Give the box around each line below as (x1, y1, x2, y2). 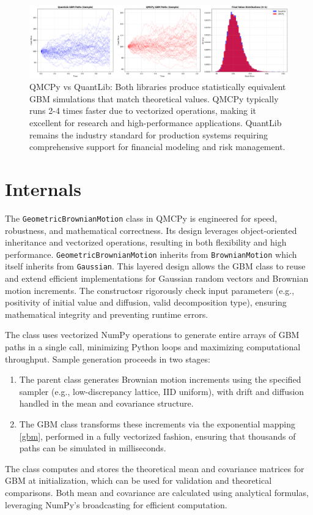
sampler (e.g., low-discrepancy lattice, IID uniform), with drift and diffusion (19, 385, 304, 397)
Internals (5, 176, 81, 201)
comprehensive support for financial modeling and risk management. (29, 140, 285, 153)
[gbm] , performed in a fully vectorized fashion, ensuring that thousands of (19, 429, 296, 442)
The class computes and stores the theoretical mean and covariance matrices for (5, 462, 304, 475)
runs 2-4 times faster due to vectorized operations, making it (29, 104, 257, 117)
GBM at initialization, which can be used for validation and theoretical (5, 474, 272, 487)
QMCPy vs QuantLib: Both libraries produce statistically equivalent (29, 80, 286, 93)
